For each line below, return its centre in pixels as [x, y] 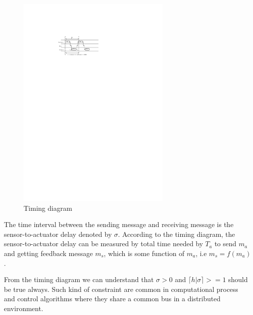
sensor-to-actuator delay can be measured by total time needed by [104, 243]
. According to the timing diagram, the [177, 234]
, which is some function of [144, 253]
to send [225, 243]
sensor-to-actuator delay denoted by [58, 234]
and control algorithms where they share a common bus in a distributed [112, 299]
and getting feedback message [48, 253]
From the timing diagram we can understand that [79, 279]
